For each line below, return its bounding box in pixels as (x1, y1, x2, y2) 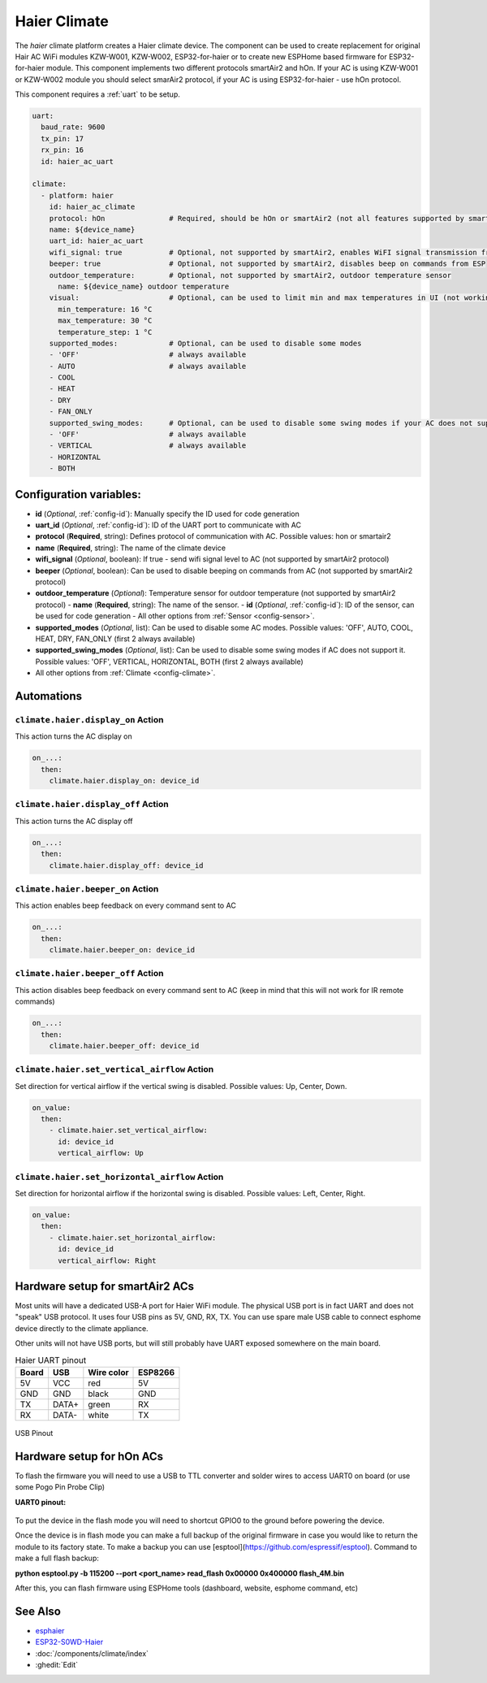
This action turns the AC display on (15, 731, 133, 741)
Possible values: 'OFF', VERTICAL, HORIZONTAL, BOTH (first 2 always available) (35, 657, 304, 666)
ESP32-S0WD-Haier (35, 1637, 104, 1647)
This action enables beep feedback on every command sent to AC (15, 900, 237, 910)
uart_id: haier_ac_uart (49, 236, 144, 245)
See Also (15, 1604, 61, 1618)
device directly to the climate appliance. (15, 1323, 149, 1333)
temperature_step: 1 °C (58, 327, 153, 336)
